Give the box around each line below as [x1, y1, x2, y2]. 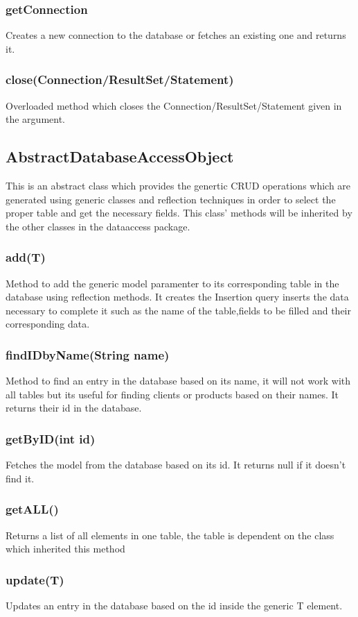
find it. [6, 471, 35, 485]
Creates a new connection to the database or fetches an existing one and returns [6, 28, 346, 42]
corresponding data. [6, 316, 90, 331]
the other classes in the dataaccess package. [6, 219, 190, 233]
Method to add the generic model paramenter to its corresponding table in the [6, 276, 339, 290]
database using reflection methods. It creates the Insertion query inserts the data [6, 289, 349, 304]
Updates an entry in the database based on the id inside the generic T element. [6, 598, 343, 613]
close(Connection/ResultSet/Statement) [6, 71, 234, 88]
